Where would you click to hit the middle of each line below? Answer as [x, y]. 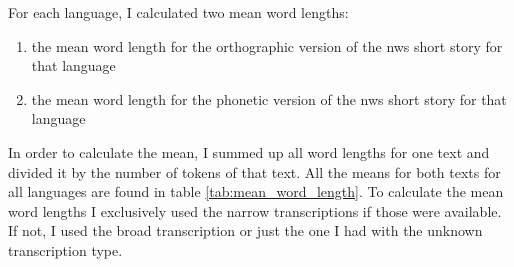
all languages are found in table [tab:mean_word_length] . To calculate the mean [256, 191]
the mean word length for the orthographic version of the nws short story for [267, 45]
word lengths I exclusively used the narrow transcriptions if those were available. [255, 210]
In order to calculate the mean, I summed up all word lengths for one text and [249, 151]
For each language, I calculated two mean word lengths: [178, 12]
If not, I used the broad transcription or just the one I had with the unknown [245, 230]
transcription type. [65, 249]
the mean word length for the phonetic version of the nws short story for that [269, 98]
